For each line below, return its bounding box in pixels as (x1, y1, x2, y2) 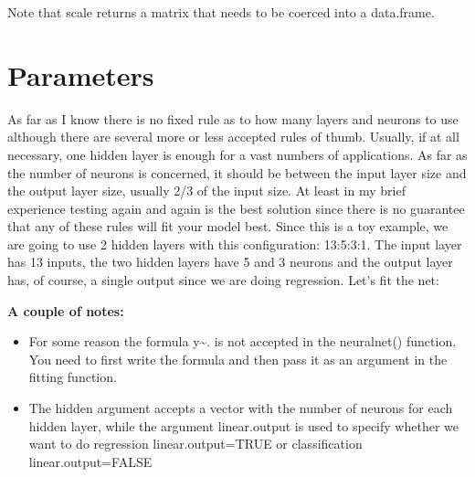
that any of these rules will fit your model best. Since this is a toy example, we (7, 217, 449, 236)
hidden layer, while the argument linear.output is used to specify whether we (28, 416, 459, 435)
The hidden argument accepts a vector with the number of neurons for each (28, 398, 453, 418)
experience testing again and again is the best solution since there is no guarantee (7, 198, 465, 217)
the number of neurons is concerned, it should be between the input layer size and (7, 163, 467, 182)
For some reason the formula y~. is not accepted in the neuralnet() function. (28, 332, 457, 351)
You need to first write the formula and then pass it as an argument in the (28, 349, 448, 368)
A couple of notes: (7, 301, 124, 320)
